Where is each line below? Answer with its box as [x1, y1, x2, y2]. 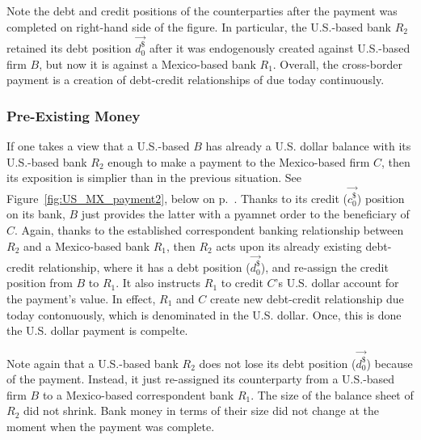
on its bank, [6, 205, 65, 222]
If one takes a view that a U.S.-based [6, 137, 190, 154]
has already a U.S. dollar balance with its [205, 137, 411, 154]
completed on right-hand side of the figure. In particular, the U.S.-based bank [6, 18, 391, 35]
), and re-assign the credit [260, 258, 389, 275]
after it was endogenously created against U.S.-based [149, 39, 410, 56]
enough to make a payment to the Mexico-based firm [107, 153, 370, 170]
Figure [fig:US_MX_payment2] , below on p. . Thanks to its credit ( [6, 189, 348, 206]
